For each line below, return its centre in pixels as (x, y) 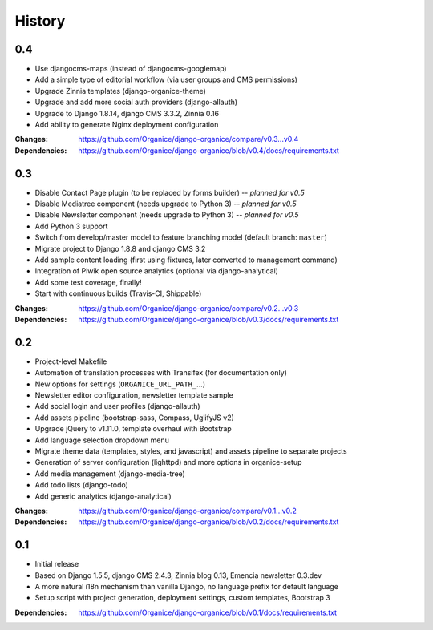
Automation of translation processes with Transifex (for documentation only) (161, 373)
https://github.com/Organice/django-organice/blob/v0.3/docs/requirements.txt (208, 319)
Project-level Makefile (71, 361)
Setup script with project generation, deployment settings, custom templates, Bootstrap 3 (182, 598)
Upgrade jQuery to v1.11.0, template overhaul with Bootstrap (133, 429)
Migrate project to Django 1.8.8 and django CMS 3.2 (120, 248)
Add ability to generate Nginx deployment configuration (127, 125)
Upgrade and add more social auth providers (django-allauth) (136, 102)
